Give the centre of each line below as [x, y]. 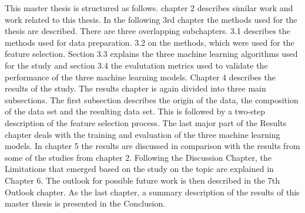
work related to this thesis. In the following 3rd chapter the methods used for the [151, 19]
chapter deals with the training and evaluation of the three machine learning [143, 134]
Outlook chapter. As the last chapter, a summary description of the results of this [152, 192]
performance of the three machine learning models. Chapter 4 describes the [140, 77]
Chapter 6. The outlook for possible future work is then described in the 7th [142, 180]
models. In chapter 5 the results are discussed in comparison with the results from [152, 146]
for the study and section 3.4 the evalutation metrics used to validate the [136, 65]
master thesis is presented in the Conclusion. [85, 203]
